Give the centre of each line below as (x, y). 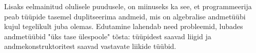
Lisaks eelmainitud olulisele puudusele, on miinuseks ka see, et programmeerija (128, 6)
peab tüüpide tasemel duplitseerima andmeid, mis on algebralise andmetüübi (125, 16)
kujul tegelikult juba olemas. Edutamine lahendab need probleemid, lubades (124, 26)
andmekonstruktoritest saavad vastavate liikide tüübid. (90, 46)
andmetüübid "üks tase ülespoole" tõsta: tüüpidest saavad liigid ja (108, 36)
